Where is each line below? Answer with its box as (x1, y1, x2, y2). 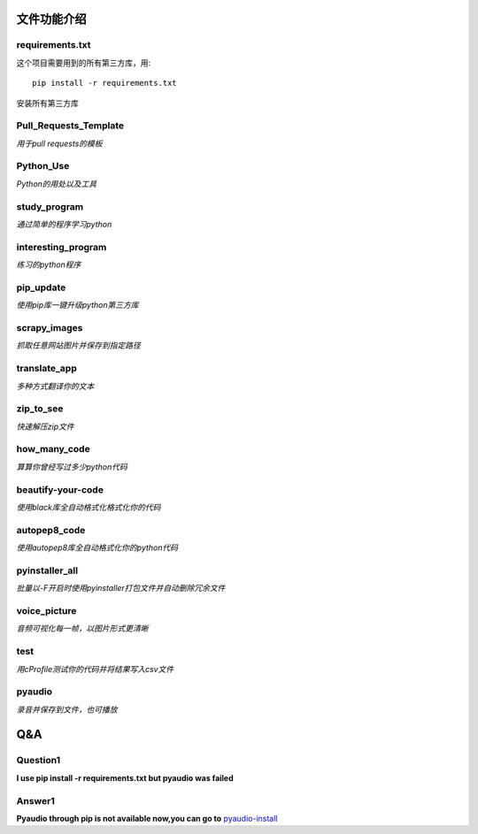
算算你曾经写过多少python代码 (16, 461, 127, 472)
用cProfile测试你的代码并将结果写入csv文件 (16, 663, 174, 674)
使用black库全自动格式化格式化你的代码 (16, 501, 161, 512)
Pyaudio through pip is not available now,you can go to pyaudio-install (16, 813, 278, 823)
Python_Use (16, 160, 70, 172)
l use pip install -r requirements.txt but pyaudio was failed (16, 772, 234, 783)
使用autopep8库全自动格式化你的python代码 (16, 542, 179, 553)
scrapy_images (16, 322, 83, 334)
